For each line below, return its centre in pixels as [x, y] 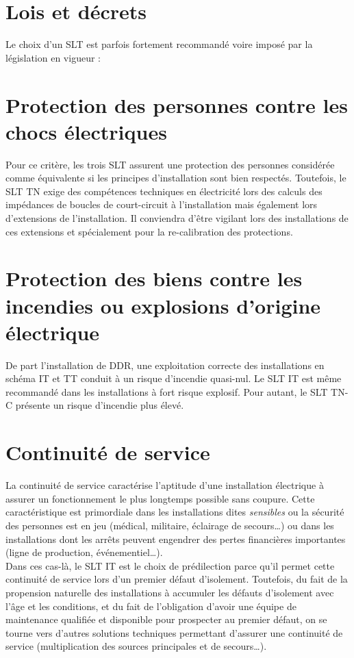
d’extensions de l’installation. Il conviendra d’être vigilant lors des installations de [177, 218]
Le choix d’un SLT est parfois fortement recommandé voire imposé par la [159, 44]
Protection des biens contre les [154, 278]
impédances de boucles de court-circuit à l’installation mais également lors [162, 204]
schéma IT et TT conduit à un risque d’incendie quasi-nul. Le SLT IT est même [174, 378]
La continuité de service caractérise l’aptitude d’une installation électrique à [165, 485]
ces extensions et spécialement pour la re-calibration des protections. [149, 231]
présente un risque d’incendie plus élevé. [100, 405]
